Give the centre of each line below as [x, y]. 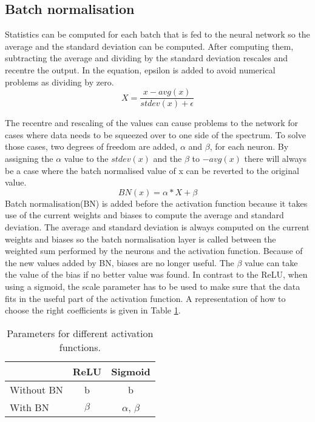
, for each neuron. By [249, 146]
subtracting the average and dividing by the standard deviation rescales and [147, 58]
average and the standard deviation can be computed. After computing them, [149, 46]
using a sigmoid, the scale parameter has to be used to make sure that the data [153, 286]
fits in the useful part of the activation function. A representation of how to [145, 298]
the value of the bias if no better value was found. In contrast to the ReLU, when [156, 274]
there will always [275, 159]
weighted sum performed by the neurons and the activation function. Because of [154, 251]
